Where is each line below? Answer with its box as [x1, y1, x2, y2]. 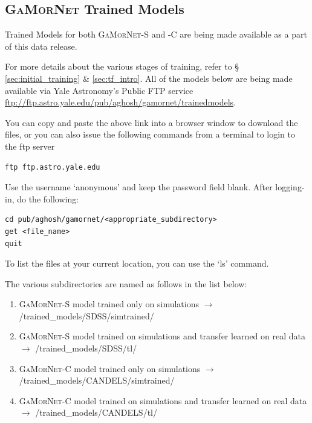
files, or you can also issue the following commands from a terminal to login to [5, 128, 295, 141]
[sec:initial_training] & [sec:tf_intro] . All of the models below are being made [5, 72, 293, 84]
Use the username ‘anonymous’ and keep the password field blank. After [5, 181, 273, 193]
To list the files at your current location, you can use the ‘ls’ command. [5, 257, 269, 270]
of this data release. [5, 39, 77, 52]
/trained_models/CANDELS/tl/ [35, 406, 157, 419]
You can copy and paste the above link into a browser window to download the [5, 116, 298, 128]
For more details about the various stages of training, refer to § [5, 60, 239, 73]
